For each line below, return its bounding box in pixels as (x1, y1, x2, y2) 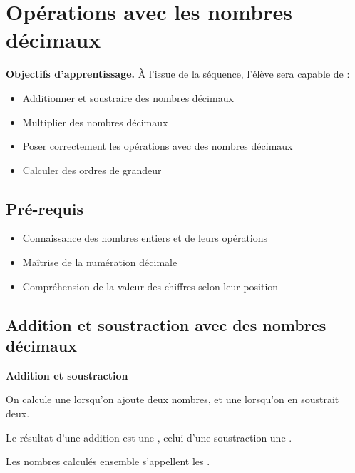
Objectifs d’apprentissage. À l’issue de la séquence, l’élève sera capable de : (6, 66, 350, 81)
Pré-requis (6, 197, 83, 219)
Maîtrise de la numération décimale (22, 255, 177, 270)
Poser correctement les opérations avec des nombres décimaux (22, 138, 293, 153)
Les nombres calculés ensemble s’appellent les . (6, 454, 210, 469)
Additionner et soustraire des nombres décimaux (22, 90, 234, 105)
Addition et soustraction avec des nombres (6, 313, 326, 335)
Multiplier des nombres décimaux (22, 114, 168, 129)
